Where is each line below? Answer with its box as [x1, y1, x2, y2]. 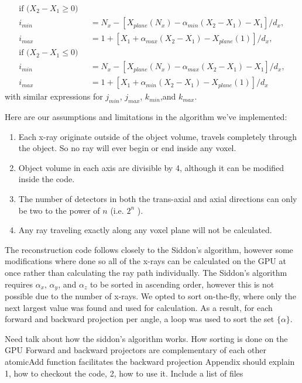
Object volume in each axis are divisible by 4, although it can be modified [18, 161, 284, 173]
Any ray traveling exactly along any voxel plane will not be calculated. [18, 224, 272, 236]
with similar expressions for [5, 90, 103, 102]
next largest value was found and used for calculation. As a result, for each [5, 301, 273, 313]
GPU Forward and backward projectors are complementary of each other [5, 344, 266, 356]
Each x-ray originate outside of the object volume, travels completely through [18, 130, 297, 142]
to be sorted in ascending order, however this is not [90, 278, 274, 290]
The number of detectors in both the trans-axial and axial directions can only [18, 192, 297, 204]
